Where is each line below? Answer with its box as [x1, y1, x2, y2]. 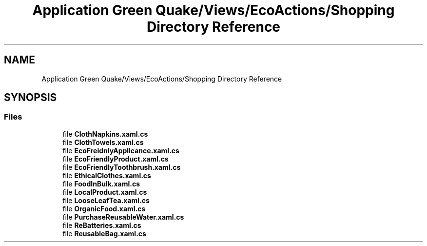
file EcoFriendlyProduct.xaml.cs [62, 154, 169, 163]
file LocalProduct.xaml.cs [62, 187, 147, 196]
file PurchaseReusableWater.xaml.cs [62, 212, 184, 221]
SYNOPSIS [4, 91, 57, 104]
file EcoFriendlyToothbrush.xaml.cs [62, 163, 181, 171]
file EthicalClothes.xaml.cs [62, 171, 151, 180]
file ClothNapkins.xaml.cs [62, 129, 148, 138]
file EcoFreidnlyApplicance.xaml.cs [62, 146, 179, 155]
